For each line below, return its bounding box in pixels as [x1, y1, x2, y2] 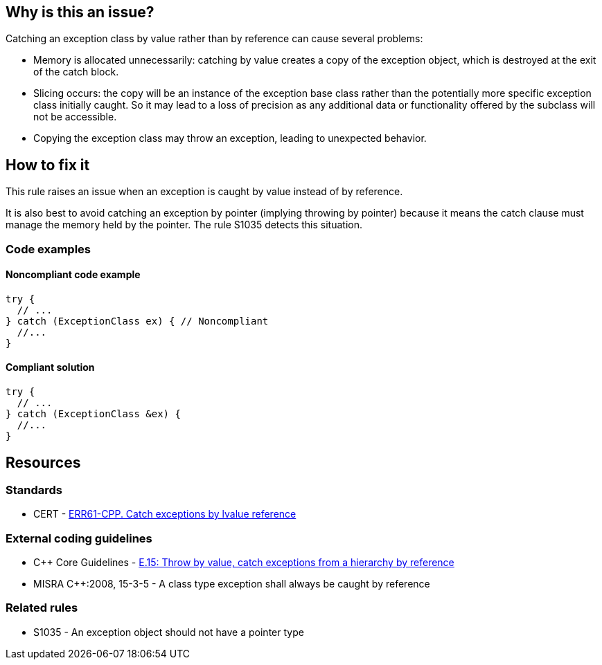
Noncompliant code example [6, 268, 141, 281]
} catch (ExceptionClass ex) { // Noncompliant [6, 315, 269, 327]
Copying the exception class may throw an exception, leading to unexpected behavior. [33, 132, 427, 145]
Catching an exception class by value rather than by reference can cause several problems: [6, 33, 423, 45]
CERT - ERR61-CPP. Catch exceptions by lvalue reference [33, 508, 296, 520]
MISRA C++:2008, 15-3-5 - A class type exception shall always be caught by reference [33, 578, 430, 590]
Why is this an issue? [6, 3, 154, 21]
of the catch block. [33, 66, 119, 78]
